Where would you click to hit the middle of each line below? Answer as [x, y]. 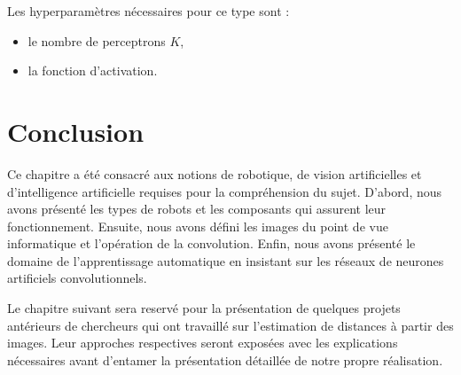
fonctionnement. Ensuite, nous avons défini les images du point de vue [198, 226]
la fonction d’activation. [93, 70]
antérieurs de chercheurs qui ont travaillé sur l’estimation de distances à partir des [230, 325]
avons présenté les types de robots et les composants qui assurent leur [197, 209]
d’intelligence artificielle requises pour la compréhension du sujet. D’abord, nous [225, 191]
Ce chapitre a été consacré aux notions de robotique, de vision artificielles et [215, 173]
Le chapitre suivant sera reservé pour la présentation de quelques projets [204, 308]
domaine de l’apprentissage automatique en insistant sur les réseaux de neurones [226, 260]
